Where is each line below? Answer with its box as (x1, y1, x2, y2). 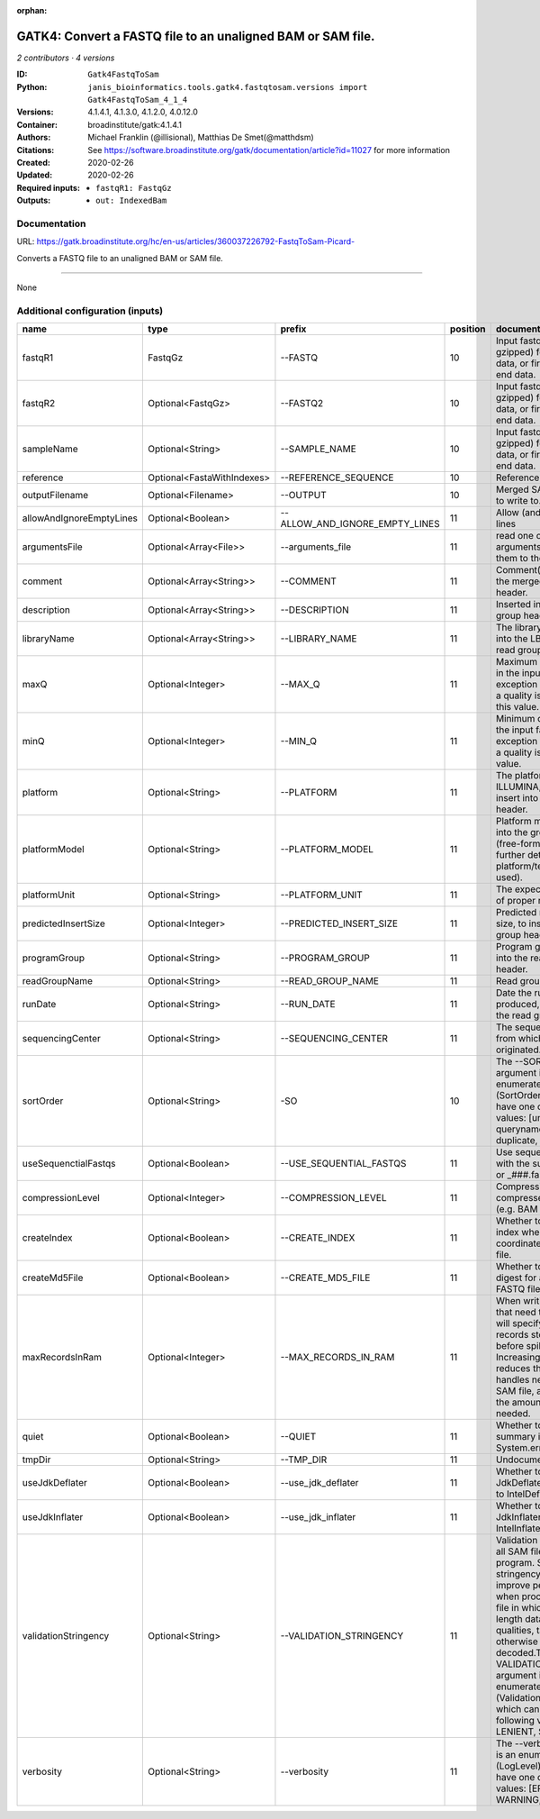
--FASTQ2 (280, 397, 324, 410)
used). (495, 871, 524, 884)
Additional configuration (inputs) (16, 305, 164, 317)
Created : (16, 158, 51, 168)
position (450, 323, 486, 335)
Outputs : (16, 195, 51, 206)
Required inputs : (16, 182, 81, 193)
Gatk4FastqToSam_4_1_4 (87, 95, 188, 105)
